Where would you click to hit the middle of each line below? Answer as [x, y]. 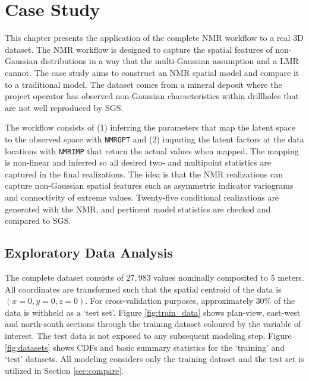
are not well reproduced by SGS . [64, 107]
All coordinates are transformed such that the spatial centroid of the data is [143, 289]
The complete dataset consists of [64, 277]
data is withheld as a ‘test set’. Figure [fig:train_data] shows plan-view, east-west [153, 312]
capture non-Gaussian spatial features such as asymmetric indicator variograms [149, 185]
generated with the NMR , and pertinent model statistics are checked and [138, 209]
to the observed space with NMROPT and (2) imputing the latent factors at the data [154, 139]
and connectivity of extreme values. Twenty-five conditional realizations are [142, 197]
